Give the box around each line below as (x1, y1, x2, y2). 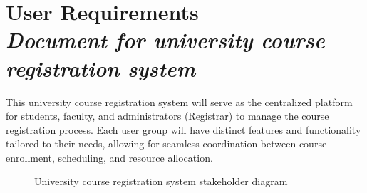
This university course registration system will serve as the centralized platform (6, 94, 353, 109)
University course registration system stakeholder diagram (34, 174, 288, 189)
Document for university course (6, 25, 325, 55)
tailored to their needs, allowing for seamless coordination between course (6, 136, 327, 151)
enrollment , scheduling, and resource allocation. (6, 150, 213, 165)
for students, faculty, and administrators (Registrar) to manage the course (6, 108, 329, 123)
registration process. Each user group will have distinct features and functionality (6, 122, 361, 137)
